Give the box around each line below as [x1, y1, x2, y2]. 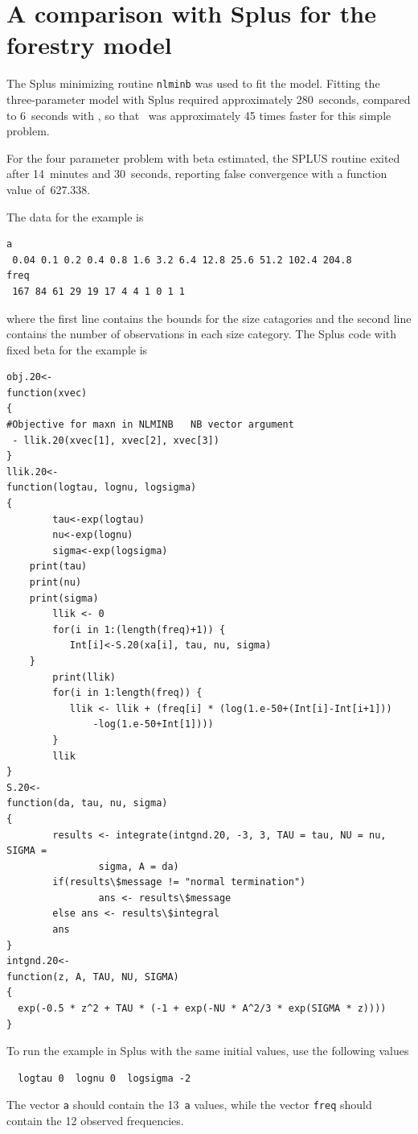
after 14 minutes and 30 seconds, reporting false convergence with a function [6, 165, 387, 182]
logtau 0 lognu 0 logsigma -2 [18, 1072, 191, 1084]
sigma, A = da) [98, 860, 179, 872]
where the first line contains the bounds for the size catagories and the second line [6, 309, 412, 326]
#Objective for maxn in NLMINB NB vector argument [6, 419, 294, 431]
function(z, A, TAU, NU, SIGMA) [6, 971, 179, 983]
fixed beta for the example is [6, 341, 148, 358]
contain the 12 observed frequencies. [6, 1112, 184, 1129]
